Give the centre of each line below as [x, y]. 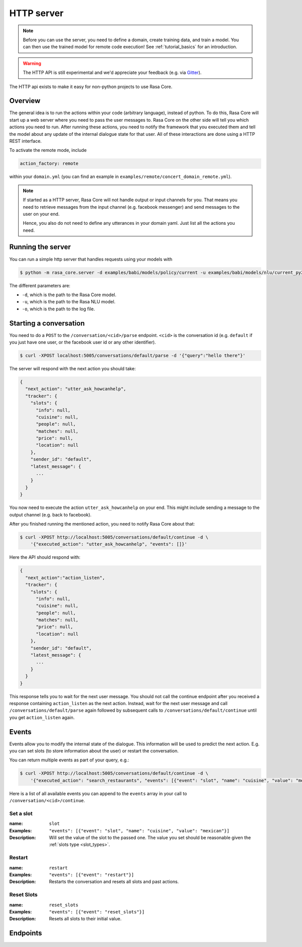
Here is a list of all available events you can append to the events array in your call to [98, 793]
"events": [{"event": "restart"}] [92, 875]
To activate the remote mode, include [48, 150]
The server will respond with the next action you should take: [72, 368]
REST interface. [26, 141]
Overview [25, 101]
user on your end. [41, 214]
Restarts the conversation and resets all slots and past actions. [114, 882]
